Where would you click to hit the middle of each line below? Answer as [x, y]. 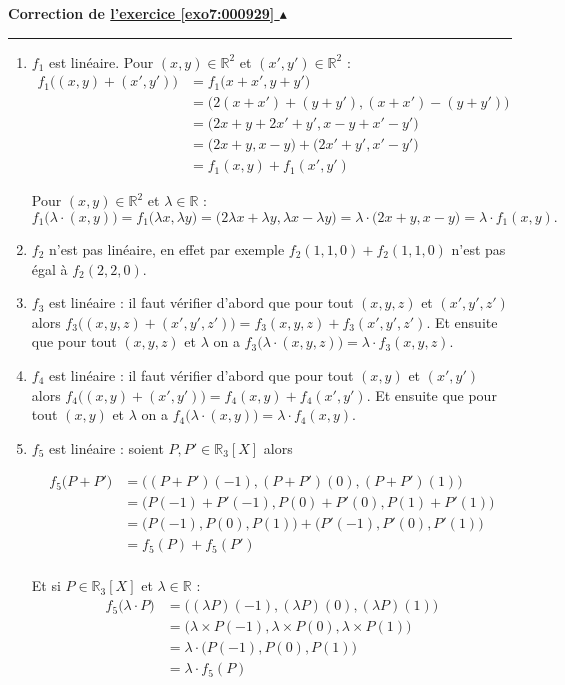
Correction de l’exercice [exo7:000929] [141, 13]
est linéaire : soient [106, 447]
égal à [49, 268]
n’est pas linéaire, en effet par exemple [167, 248]
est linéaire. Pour [101, 61]
